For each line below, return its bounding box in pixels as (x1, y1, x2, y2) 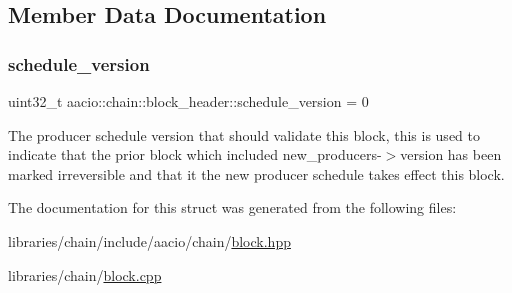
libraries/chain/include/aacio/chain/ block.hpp (8, 230, 291, 251)
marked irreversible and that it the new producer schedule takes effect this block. (8, 163, 505, 184)
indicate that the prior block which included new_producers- (8, 144, 382, 165)
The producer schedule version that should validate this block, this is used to (8, 124, 480, 145)
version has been (400, 144, 502, 165)
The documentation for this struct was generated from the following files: (8, 197, 457, 218)
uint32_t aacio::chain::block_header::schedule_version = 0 (8, 91, 369, 111)
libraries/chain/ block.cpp (8, 264, 162, 285)
